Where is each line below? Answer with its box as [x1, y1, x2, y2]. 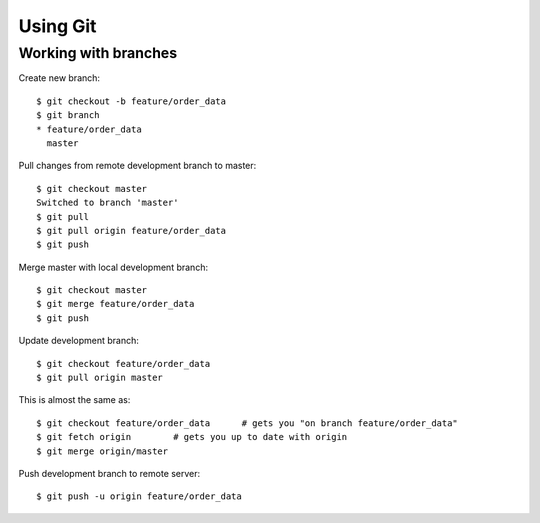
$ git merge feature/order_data [36, 298, 195, 310]
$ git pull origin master [36, 372, 164, 384]
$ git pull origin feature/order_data [36, 225, 227, 236]
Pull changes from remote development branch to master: [18, 160, 257, 172]
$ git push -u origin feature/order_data [36, 491, 242, 502]
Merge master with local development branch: [18, 261, 209, 273]
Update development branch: [18, 335, 140, 347]
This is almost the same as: [18, 394, 131, 406]
